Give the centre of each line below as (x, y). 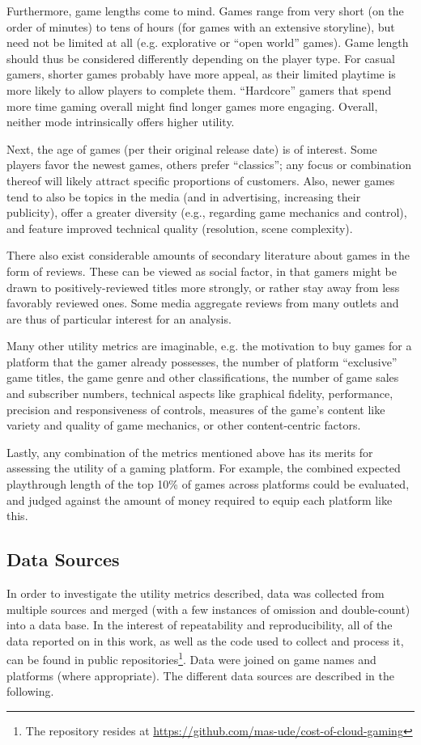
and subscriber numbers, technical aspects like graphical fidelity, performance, (200, 394)
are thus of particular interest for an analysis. (119, 318)
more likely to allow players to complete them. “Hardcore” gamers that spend (199, 89)
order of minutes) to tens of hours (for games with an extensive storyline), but (201, 26)
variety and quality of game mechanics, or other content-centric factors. (184, 425)
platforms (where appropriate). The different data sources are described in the (200, 675)
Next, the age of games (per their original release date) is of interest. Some (192, 148)
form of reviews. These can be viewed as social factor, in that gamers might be (202, 271)
